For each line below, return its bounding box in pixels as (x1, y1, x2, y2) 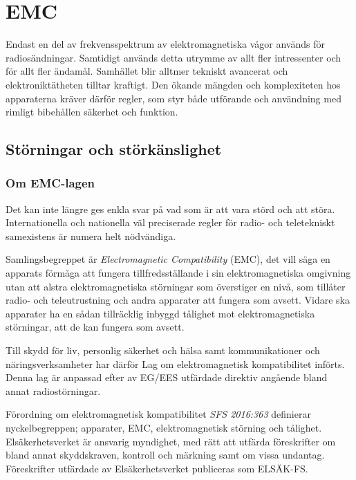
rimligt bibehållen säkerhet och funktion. (6, 104, 178, 119)
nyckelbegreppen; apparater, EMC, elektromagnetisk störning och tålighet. (6, 421, 322, 434)
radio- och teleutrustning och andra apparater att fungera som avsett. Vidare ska (6, 293, 350, 307)
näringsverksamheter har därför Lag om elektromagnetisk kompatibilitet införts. (6, 356, 345, 371)
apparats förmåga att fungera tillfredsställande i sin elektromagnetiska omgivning (6, 266, 351, 280)
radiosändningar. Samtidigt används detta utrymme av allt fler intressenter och (6, 50, 341, 64)
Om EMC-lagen (6, 174, 95, 192)
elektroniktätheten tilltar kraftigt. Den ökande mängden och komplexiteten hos (6, 77, 341, 91)
